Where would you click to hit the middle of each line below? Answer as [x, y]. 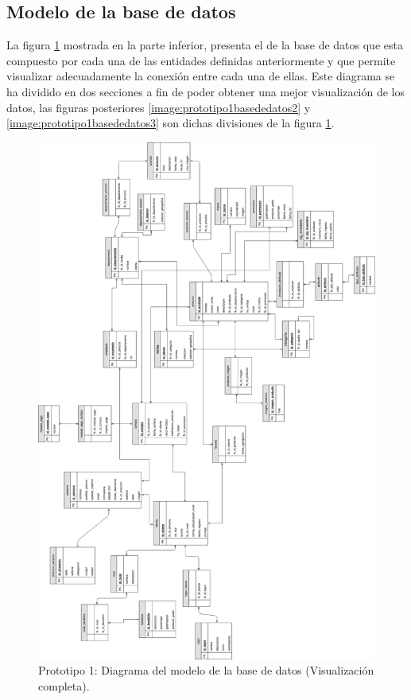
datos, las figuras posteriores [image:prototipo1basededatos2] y [159, 107]
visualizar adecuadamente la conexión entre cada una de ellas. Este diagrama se [201, 76]
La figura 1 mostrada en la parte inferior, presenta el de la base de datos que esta [205, 45]
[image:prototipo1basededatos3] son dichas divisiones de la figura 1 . [171, 123]
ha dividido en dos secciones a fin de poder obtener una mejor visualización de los [206, 91]
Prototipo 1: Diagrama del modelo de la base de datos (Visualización [206, 670]
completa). [64, 685]
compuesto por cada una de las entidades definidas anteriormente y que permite [201, 60]
